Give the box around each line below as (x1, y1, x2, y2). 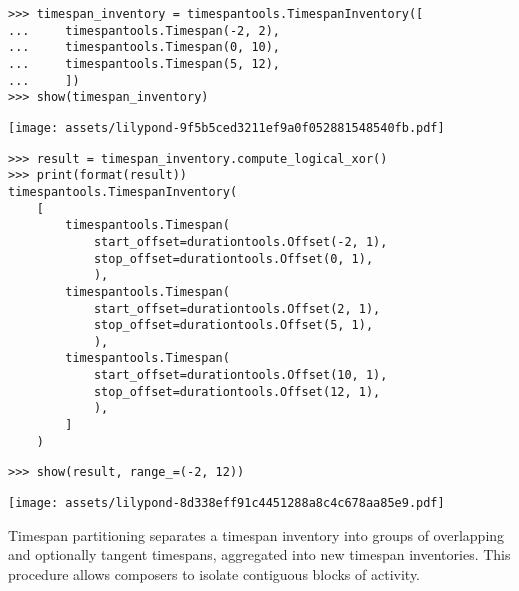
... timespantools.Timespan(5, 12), (8, 56, 281, 71)
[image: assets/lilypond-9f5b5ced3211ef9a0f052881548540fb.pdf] (8, 120, 445, 135)
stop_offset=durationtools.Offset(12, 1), (93, 384, 381, 399)
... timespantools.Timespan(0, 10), (8, 40, 281, 55)
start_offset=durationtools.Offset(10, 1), (93, 368, 388, 383)
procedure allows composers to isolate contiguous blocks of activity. (8, 563, 421, 584)
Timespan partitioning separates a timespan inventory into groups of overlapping (8, 524, 505, 545)
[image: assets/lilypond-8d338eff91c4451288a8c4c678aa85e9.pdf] (8, 496, 445, 511)
